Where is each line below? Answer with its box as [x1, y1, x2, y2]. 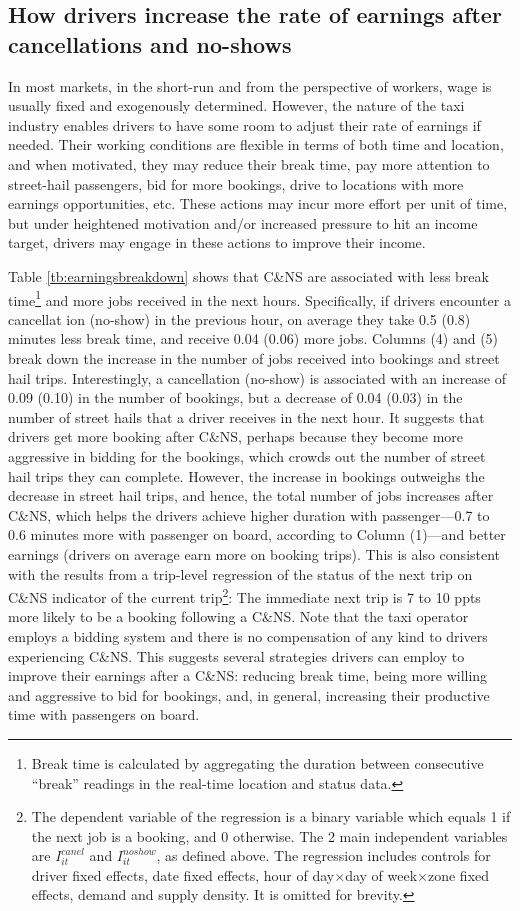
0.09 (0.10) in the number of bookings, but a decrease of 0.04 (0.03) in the [8, 387, 463, 408]
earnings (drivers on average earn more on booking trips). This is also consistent [8, 543, 501, 564]
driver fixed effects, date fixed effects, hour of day [31, 864, 335, 885]
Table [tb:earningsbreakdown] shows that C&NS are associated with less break [8, 265, 489, 286]
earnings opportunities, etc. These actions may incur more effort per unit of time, [8, 193, 508, 214]
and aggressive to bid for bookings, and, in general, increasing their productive [8, 684, 490, 705]
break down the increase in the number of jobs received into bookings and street [8, 347, 500, 368]
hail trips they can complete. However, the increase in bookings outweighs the [8, 465, 485, 486]
